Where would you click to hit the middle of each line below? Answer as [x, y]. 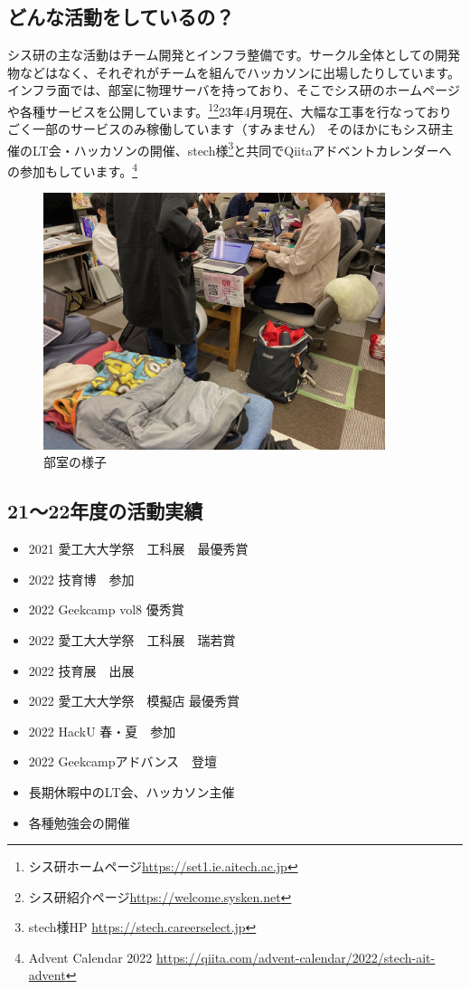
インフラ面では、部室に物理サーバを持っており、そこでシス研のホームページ [234, 90]
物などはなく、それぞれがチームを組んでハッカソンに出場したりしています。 [234, 72]
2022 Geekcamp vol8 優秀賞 [106, 609]
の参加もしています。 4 [73, 170]
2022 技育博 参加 [81, 579]
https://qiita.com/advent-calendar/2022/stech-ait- [296, 957]
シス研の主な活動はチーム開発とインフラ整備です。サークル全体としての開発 [234, 55]
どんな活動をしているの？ [121, 17]
